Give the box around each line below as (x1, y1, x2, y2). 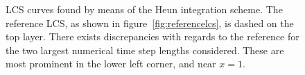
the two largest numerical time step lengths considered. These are (6, 42, 284, 57)
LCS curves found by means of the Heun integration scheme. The (6, 2, 283, 16)
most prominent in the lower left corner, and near (6, 56, 216, 71)
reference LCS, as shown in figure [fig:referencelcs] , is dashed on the (6, 15, 294, 30)
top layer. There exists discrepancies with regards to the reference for (6, 29, 299, 44)
